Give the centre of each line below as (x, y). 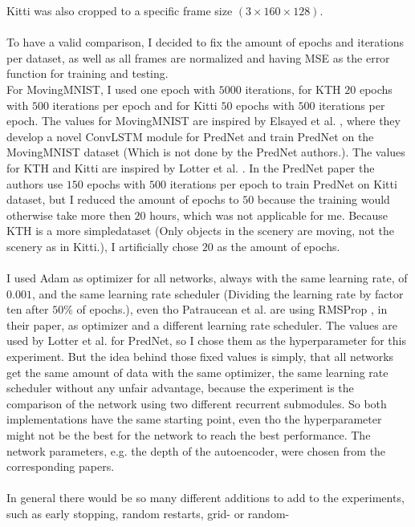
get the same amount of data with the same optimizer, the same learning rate (197, 372)
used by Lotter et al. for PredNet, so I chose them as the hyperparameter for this (207, 341)
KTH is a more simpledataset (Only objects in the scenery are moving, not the (201, 231)
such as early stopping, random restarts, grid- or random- (148, 513)
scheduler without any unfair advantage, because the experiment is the (180, 388)
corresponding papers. (61, 466)
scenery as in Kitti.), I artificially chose (103, 246)
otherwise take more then (69, 215)
